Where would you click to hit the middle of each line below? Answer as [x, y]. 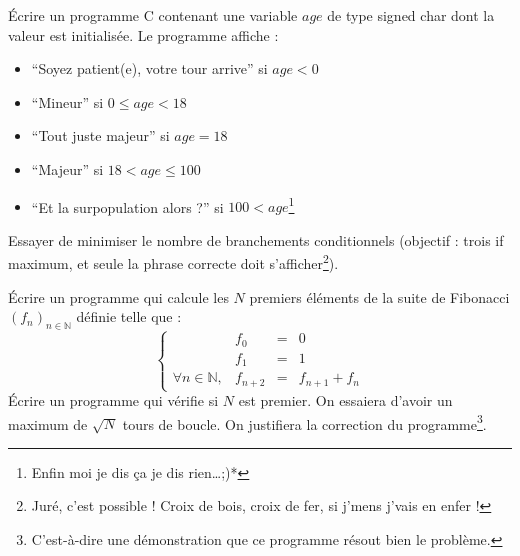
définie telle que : [129, 316]
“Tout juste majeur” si [100, 135]
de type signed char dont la [411, 15]
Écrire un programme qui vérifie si [113, 400]
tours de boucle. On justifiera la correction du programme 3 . [304, 422]
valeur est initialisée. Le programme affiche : [143, 34]
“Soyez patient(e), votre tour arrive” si [149, 68]
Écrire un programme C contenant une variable [153, 15]
